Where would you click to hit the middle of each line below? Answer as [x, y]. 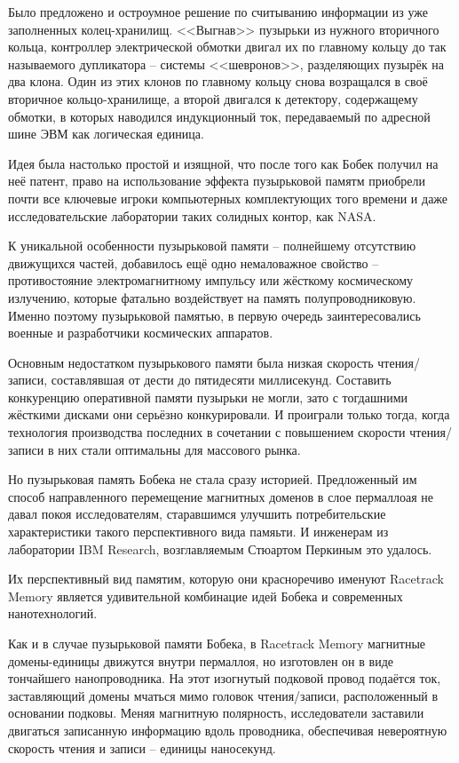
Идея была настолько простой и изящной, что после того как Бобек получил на [223, 163]
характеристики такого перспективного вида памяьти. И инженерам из [198, 532]
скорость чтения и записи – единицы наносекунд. [142, 747]
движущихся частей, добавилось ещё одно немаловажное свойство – [194, 262]
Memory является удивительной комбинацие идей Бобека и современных [206, 596]
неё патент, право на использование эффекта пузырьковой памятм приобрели [217, 181]
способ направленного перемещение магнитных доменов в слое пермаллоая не [221, 496]
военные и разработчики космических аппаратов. [141, 333]
